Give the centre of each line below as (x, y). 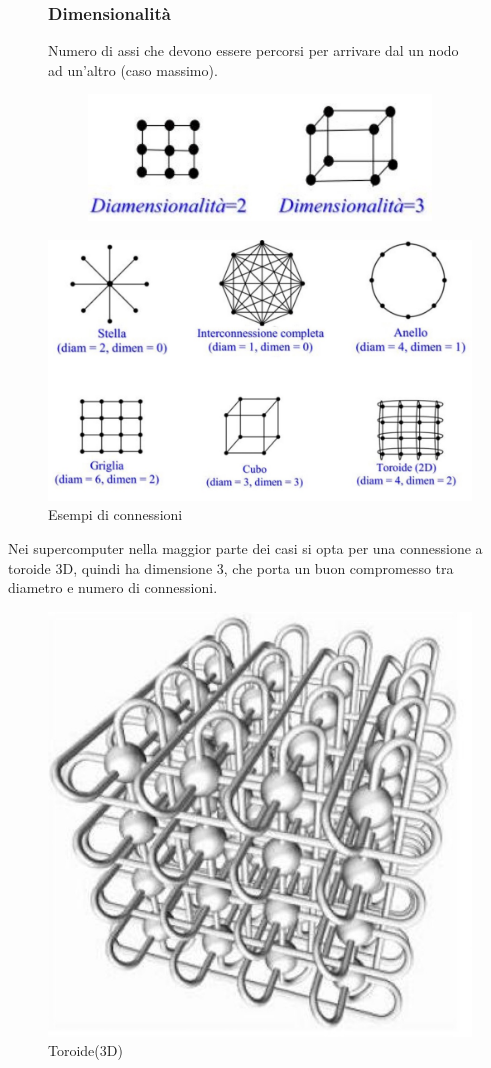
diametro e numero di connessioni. (113, 587)
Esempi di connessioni (115, 514)
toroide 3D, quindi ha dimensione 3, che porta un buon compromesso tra (231, 567)
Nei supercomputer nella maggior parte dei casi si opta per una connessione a (245, 547)
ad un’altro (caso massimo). (133, 69)
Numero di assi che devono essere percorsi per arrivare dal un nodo (253, 50)
